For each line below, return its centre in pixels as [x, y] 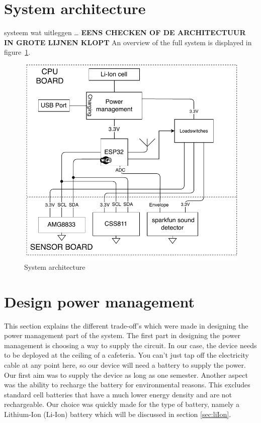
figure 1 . [17, 52]
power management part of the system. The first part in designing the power [122, 335]
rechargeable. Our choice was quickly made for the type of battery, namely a [122, 404]
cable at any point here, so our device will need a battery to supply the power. [125, 364]
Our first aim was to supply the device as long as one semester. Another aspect [126, 375]
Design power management [99, 301]
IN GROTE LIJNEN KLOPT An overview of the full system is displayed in [128, 42]
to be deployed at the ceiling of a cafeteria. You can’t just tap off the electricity [127, 355]
